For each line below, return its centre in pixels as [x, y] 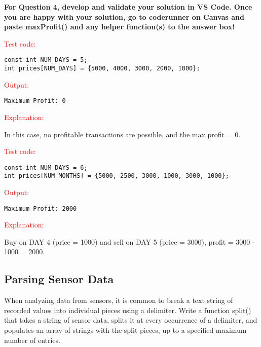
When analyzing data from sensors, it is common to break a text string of [119, 300]
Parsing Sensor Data [59, 279]
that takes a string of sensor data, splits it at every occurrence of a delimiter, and [131, 320]
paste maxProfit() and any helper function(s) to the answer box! [120, 27]
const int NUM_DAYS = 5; [46, 60]
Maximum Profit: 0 [35, 101]
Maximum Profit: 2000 [41, 208]
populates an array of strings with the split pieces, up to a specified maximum [125, 330]
